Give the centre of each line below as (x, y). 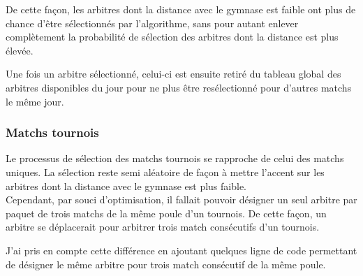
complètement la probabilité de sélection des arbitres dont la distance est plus (172, 37)
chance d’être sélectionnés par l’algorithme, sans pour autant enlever (152, 23)
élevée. (20, 50)
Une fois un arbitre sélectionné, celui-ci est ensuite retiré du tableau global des (173, 74)
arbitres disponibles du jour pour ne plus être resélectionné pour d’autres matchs (179, 87)
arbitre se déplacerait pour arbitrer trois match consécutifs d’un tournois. (163, 227)
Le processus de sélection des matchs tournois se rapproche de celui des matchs (175, 158)
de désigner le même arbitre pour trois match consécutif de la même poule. (166, 264)
